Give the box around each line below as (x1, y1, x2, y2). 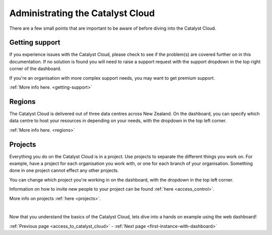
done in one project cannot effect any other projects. (9, 167, 119, 173)
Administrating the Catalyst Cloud (9, 8, 155, 19)
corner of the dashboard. (9, 66, 61, 72)
